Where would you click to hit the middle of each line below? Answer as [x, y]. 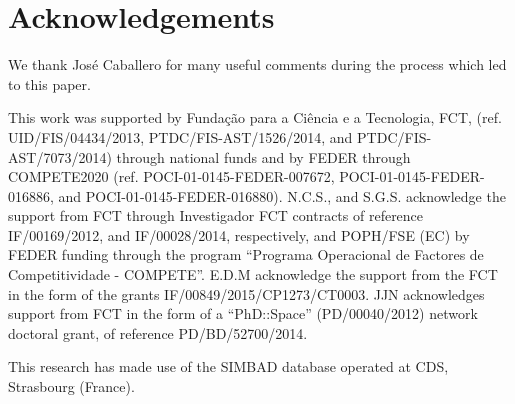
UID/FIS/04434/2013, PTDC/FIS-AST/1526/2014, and [180, 136]
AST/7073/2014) [60, 156]
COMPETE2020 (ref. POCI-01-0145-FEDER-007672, [171, 176]
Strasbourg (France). [71, 386]
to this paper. [49, 83]
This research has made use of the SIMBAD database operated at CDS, [228, 366]
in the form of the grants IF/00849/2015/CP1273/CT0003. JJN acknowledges [246, 293]
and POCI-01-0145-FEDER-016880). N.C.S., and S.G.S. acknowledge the [282, 195]
